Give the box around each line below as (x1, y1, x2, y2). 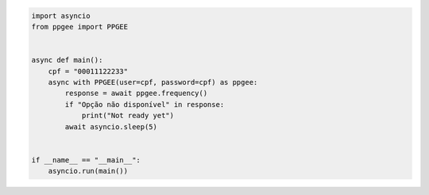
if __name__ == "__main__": (31, 155, 141, 164)
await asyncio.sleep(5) (64, 122, 158, 131)
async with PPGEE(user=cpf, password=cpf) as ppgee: (48, 78, 258, 86)
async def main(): (31, 55, 103, 65)
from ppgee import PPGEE (31, 22, 129, 31)
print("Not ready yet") (81, 111, 175, 120)
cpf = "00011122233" (48, 67, 129, 75)
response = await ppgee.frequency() (64, 89, 208, 98)
